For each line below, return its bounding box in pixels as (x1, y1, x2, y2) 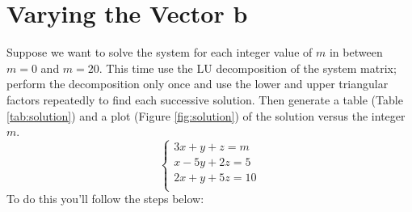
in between (329, 44, 383, 61)
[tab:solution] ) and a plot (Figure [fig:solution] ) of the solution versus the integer (6, 107, 406, 124)
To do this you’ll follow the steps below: (6, 190, 204, 207)
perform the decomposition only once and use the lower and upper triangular (6, 75, 389, 92)
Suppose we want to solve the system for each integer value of (6, 44, 313, 61)
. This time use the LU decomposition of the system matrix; (99, 59, 397, 76)
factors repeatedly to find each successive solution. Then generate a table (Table (6, 91, 403, 108)
